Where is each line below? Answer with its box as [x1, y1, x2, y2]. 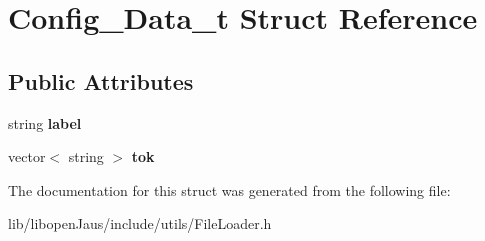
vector [8, 146, 46, 167]
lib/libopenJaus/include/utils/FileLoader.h [8, 213, 272, 234]
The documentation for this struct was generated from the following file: [8, 179, 451, 200]
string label [8, 112, 82, 133]
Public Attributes [8, 65, 194, 96]
